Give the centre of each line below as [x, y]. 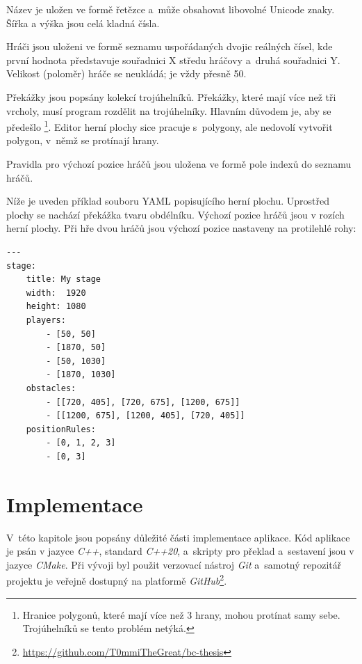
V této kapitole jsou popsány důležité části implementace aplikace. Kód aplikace [178, 537]
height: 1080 [56, 307]
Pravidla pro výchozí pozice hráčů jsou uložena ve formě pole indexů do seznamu [179, 164]
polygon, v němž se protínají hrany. [83, 140]
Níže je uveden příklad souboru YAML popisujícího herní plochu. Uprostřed [168, 201]
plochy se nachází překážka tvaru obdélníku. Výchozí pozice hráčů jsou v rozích [175, 214]
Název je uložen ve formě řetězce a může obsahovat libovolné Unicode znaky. [171, 9]
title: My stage [64, 279]
